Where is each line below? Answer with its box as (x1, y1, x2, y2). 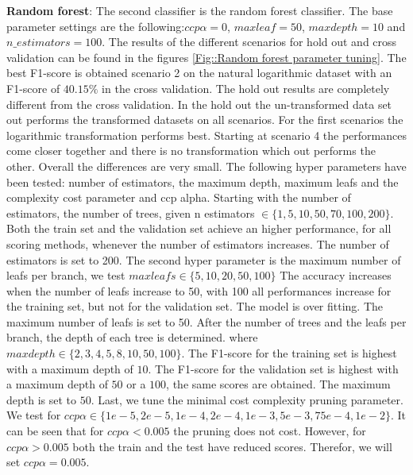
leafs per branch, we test (6, 267, 125, 284)
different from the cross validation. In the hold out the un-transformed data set (6, 95, 392, 112)
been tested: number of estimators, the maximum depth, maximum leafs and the (6, 173, 399, 190)
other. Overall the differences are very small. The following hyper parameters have (6, 157, 407, 174)
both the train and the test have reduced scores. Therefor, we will (72, 438, 392, 454)
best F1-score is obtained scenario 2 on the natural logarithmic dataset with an (6, 64, 392, 81)
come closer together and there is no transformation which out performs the (6, 142, 376, 159)
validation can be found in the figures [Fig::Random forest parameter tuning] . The (6, 48, 407, 65)
